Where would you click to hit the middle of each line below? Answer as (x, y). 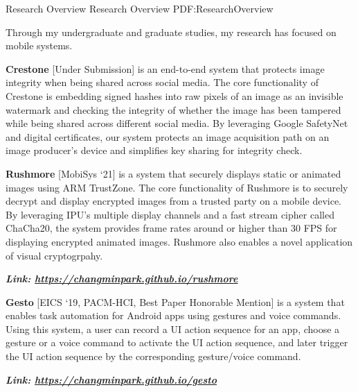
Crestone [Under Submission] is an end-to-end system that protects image (165, 68)
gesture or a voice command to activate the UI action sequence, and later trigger (177, 342)
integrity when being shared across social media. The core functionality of (162, 82)
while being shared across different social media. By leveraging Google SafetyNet (177, 123)
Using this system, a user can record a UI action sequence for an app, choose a (173, 329)
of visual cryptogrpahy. (54, 255)
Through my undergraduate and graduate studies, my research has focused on (171, 32)
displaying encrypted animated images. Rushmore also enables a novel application (179, 241)
